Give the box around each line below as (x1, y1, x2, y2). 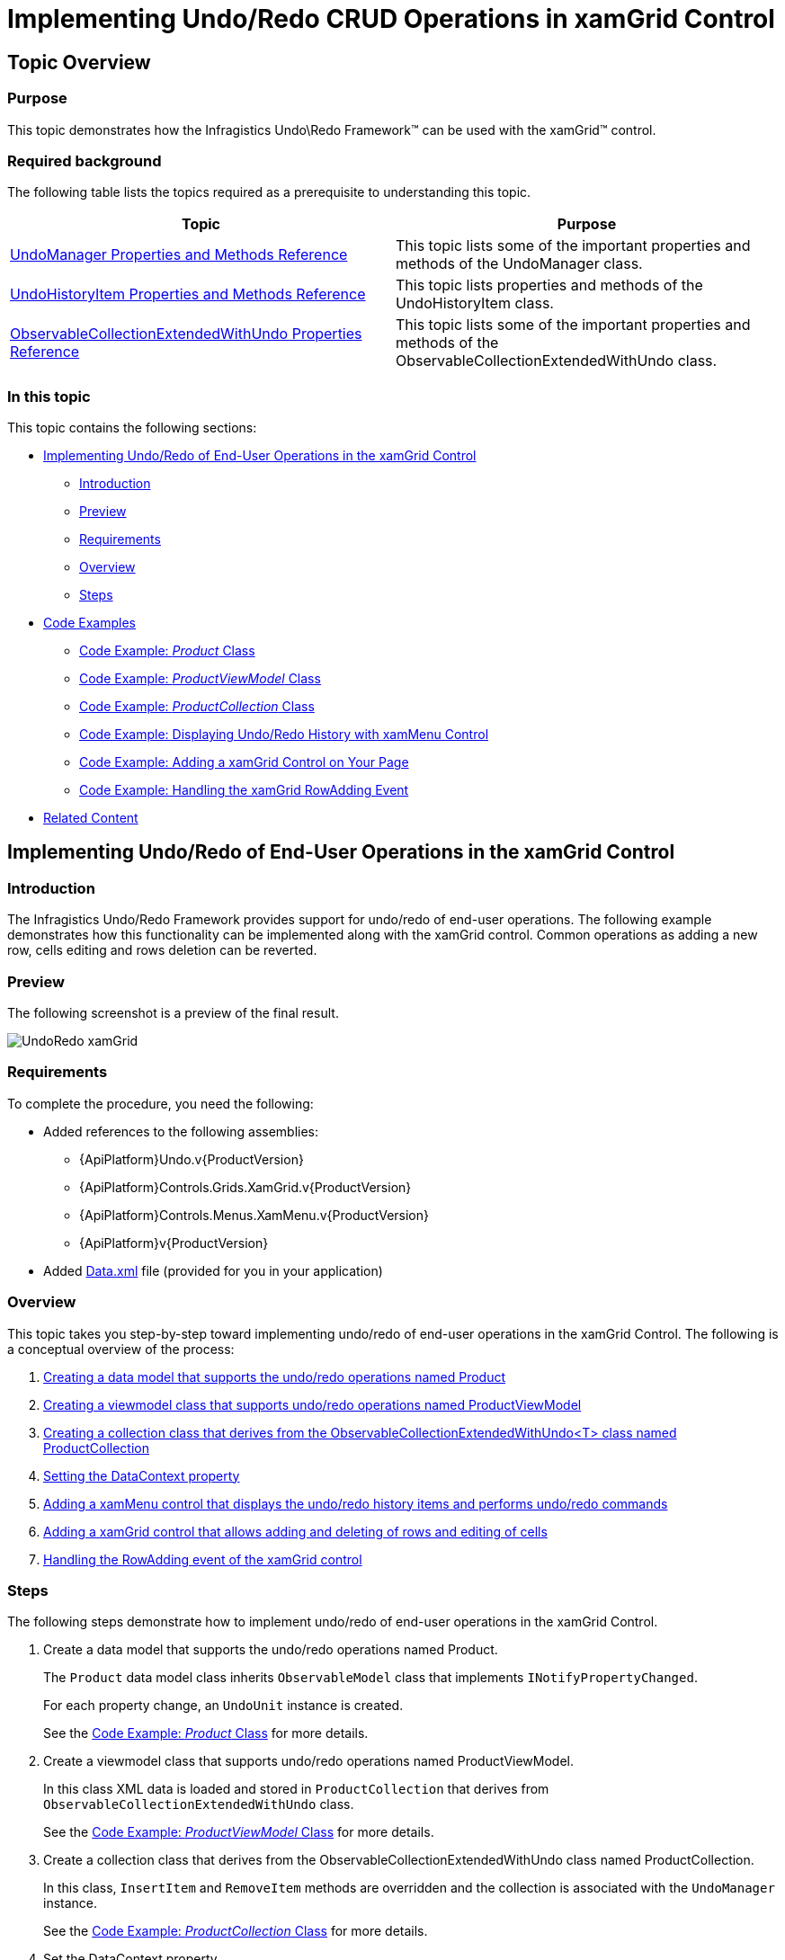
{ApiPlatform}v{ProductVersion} (79, 1234, 269, 1251)
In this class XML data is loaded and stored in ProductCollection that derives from (43, 1781, 549, 1797)
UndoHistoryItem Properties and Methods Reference (10, 285, 366, 304)
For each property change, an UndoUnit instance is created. (43, 1697, 404, 1714)
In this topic (7, 387, 91, 405)
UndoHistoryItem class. (396, 294, 554, 313)
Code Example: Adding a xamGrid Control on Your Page (79, 754, 409, 771)
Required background (7, 151, 162, 170)
